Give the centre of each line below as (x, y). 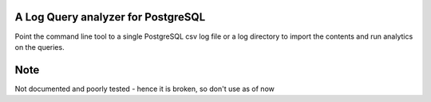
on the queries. (40, 47)
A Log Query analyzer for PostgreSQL (110, 17)
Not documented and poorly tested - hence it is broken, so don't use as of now (144, 89)
